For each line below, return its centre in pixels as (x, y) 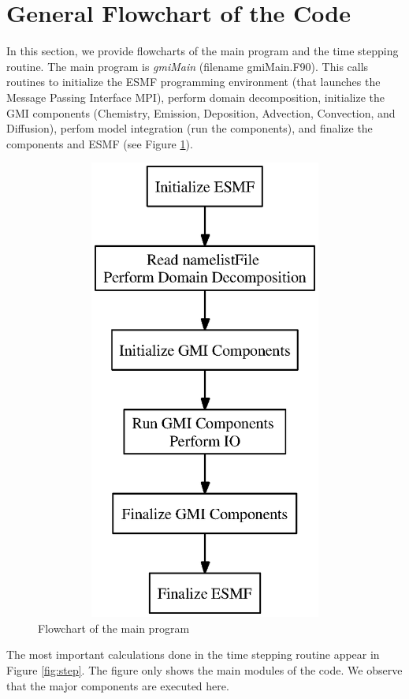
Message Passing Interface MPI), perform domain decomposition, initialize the (196, 97)
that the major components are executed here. (118, 685)
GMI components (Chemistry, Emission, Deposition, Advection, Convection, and (201, 112)
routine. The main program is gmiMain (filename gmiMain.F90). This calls (188, 66)
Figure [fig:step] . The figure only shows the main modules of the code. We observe (204, 670)
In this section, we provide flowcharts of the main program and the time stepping (203, 51)
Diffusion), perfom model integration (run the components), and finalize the (190, 128)
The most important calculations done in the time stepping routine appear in (193, 654)
